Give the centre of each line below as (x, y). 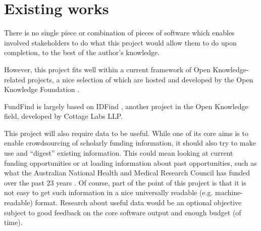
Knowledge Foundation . (42, 89)
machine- (229, 192)
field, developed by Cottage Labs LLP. (63, 116)
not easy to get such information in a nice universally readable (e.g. (109, 192)
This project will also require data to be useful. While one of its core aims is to (126, 133)
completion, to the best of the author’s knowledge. (82, 52)
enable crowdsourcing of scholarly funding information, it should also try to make (130, 143)
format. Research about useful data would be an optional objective (138, 202)
